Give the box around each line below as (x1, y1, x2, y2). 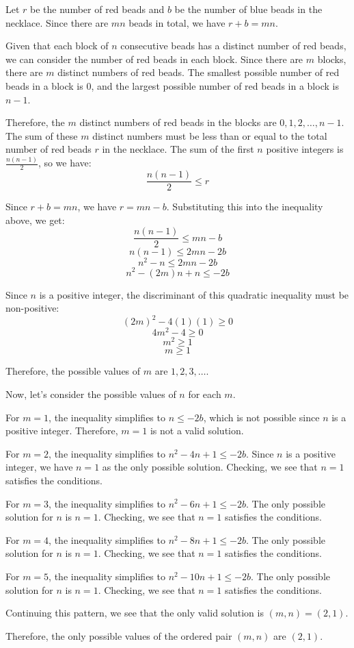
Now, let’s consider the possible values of (5, 386, 176, 401)
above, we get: (5, 212, 65, 227)
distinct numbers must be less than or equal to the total (92, 128, 327, 142)
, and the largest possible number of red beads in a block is (91, 78, 339, 92)
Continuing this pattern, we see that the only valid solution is (5, 606, 264, 620)
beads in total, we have (128, 15, 226, 29)
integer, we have (5, 460, 73, 474)
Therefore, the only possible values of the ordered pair (5, 628, 232, 643)
